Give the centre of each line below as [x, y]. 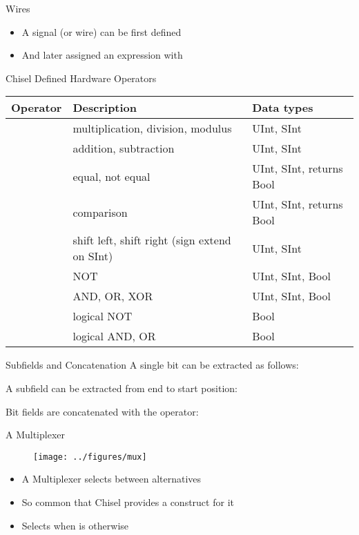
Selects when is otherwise [75, 525]
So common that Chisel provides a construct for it [128, 502]
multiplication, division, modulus [152, 128]
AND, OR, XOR [113, 296]
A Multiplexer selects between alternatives [111, 479]
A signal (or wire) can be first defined [101, 31]
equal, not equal [111, 176]
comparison [100, 212]
